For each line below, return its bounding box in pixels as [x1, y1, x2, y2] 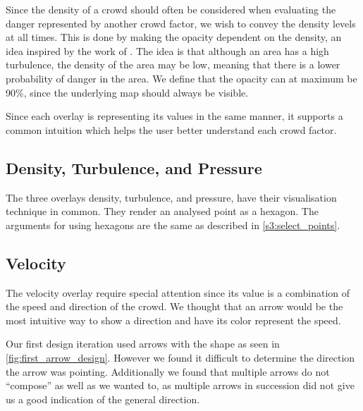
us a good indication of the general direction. [6, 391, 200, 406]
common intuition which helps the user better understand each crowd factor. [6, 122, 337, 137]
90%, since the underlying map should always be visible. [6, 85, 249, 99]
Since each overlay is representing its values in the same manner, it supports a [6, 109, 343, 123]
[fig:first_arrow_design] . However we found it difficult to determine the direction [6, 350, 355, 364]
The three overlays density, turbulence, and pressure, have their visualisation [6, 190, 337, 204]
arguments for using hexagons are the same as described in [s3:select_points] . [6, 217, 340, 232]
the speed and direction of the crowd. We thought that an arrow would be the [6, 299, 343, 314]
